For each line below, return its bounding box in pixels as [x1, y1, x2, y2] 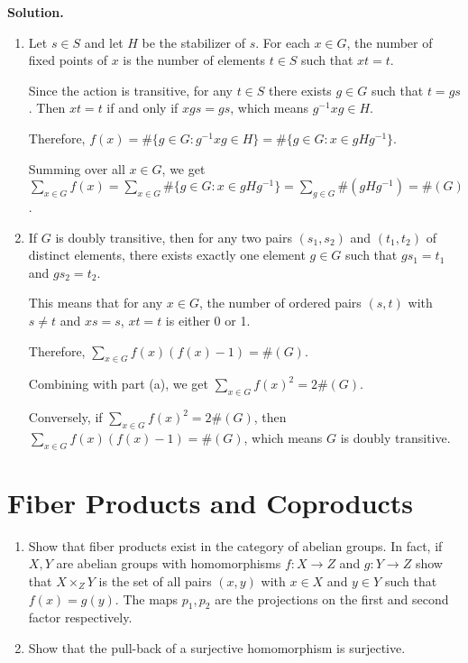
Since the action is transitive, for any [28, 80, 233, 99]
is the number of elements [123, 51, 266, 69]
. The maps [115, 589, 179, 608]
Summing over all [28, 159, 125, 178]
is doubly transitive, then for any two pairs [55, 227, 292, 246]
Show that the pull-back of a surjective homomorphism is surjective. [28, 639, 406, 657]
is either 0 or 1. [165, 310, 251, 329]
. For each [255, 32, 310, 51]
